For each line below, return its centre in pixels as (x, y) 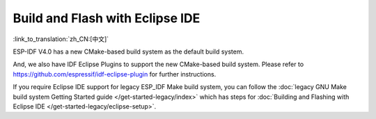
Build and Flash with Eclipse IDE (107, 18)
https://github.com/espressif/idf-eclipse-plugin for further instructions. (115, 74)
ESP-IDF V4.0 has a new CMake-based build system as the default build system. (128, 51)
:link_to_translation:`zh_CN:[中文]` (61, 39)
